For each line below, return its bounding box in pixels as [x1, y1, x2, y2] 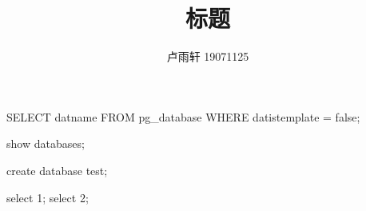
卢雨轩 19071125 [166, 48, 249, 65]
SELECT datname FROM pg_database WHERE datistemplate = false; [6, 108, 360, 125]
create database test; [6, 161, 108, 178]
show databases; [6, 135, 85, 152]
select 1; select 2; [6, 189, 89, 205]
